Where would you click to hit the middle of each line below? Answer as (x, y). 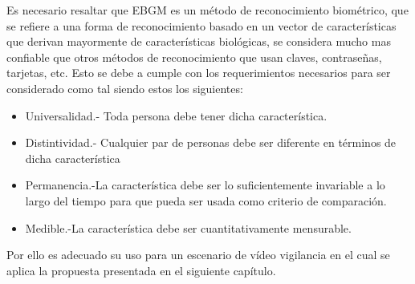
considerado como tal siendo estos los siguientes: (125, 88)
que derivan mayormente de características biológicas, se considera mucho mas (199, 41)
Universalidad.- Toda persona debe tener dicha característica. (176, 115)
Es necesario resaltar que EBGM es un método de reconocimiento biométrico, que (207, 10)
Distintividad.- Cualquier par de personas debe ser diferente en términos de (211, 142)
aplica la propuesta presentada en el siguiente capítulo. (141, 270)
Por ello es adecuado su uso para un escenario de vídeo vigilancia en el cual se (198, 255)
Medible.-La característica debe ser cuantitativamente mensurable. (188, 227)
